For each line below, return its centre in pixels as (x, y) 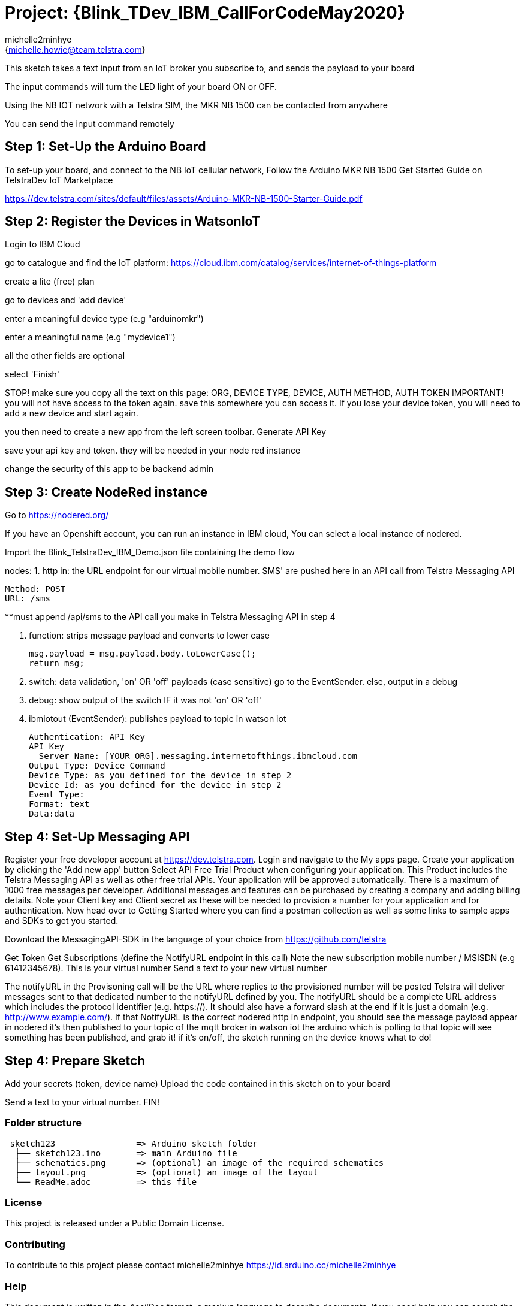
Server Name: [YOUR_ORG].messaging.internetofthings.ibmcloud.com (198, 756)
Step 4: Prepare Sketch (75, 1060)
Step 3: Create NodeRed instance (106, 492)
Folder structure (43, 1123)
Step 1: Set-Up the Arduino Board (105, 147)
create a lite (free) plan (50, 282)
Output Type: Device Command (97, 766)
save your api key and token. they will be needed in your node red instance (153, 451)
